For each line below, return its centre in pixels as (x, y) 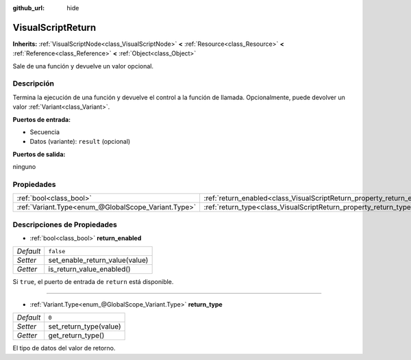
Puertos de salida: (39, 154)
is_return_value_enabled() (89, 269)
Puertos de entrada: (42, 119)
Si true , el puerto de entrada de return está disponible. (93, 282)
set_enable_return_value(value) (98, 260)
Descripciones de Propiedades (65, 224)
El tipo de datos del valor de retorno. (64, 348)
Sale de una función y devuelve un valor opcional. (83, 66)
